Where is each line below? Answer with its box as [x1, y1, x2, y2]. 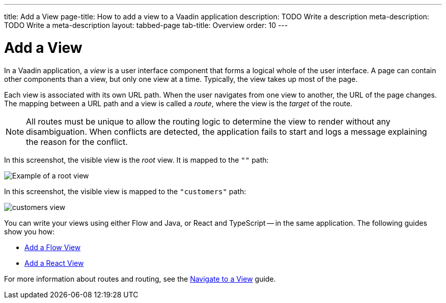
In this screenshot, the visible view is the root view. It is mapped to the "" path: [4, 155, 269, 164]
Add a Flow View [24, 243, 81, 252]
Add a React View [24, 258, 84, 267]
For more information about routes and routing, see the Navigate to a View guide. [4, 274, 276, 283]
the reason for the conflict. [26, 136, 128, 147]
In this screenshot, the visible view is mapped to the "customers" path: [4, 187, 246, 196]
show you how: [4, 227, 55, 236]
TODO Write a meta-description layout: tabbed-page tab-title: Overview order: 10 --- [4, 21, 288, 29]
